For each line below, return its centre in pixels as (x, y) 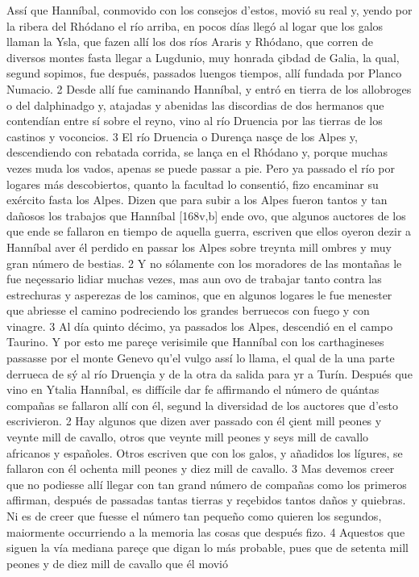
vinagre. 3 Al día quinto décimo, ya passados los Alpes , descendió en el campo (200, 326)
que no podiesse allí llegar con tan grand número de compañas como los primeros (207, 484)
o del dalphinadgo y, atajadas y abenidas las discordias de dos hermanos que (195, 105)
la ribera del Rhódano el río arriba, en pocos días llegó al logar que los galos (195, 25)
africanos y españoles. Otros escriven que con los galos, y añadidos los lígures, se (205, 452)
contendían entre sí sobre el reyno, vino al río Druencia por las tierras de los (195, 121)
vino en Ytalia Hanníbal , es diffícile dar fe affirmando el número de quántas (193, 389)
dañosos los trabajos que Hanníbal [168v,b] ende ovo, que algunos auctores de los (206, 215)
